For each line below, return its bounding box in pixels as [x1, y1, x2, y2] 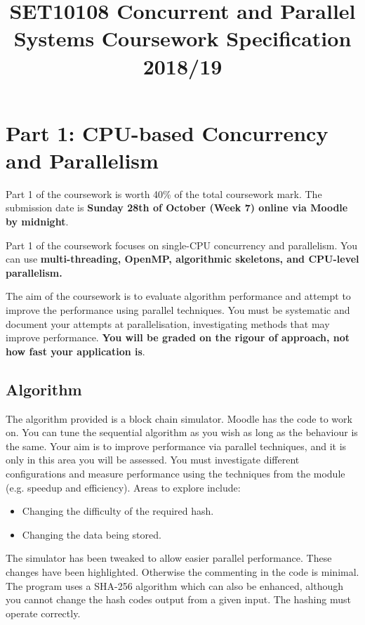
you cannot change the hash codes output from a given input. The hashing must [6, 592, 351, 607]
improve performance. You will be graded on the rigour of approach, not [6, 330, 350, 345]
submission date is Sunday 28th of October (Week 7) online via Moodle [6, 200, 348, 215]
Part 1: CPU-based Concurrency [6, 118, 328, 147]
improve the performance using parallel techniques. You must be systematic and [6, 303, 350, 317]
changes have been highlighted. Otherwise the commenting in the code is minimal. [6, 564, 359, 579]
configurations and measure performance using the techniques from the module [6, 466, 345, 480]
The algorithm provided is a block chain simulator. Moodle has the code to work [6, 411, 352, 426]
